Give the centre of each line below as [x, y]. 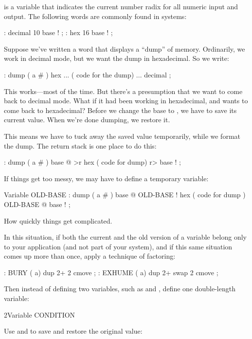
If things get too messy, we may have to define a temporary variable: [106, 178]
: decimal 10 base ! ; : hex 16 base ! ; [58, 32]
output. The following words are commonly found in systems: [95, 16]
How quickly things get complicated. [58, 220]
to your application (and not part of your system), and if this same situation [118, 246]
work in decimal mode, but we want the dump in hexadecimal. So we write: [117, 58]
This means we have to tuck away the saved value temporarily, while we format [122, 136]
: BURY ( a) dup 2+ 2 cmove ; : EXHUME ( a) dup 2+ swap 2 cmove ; [111, 272]
